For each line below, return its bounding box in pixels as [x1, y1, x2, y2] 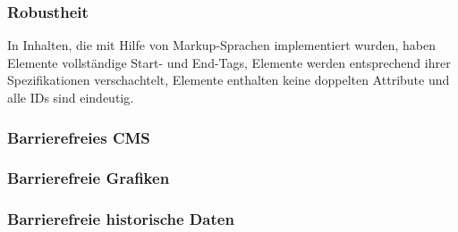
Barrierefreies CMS [7, 126, 150, 148]
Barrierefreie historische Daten [7, 208, 234, 230]
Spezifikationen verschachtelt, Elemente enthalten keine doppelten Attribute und [7, 70, 450, 89]
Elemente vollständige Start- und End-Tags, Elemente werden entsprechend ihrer [7, 53, 451, 71]
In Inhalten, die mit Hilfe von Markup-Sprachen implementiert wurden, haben [7, 36, 436, 54]
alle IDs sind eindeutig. [7, 88, 134, 106]
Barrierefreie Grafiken [7, 167, 170, 189]
